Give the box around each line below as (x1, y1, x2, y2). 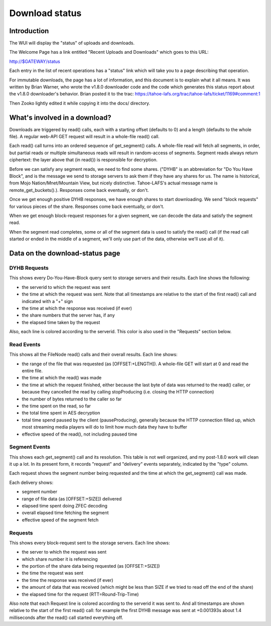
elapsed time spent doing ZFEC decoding (22, 502, 108, 508)
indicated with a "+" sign (22, 298, 73, 304)
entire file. (22, 367, 43, 374)
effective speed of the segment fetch (22, 516, 99, 523)
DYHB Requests (9, 264, 49, 271)
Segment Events (9, 444, 50, 451)
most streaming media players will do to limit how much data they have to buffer (22, 424, 188, 430)
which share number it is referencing (22, 556, 98, 562)
